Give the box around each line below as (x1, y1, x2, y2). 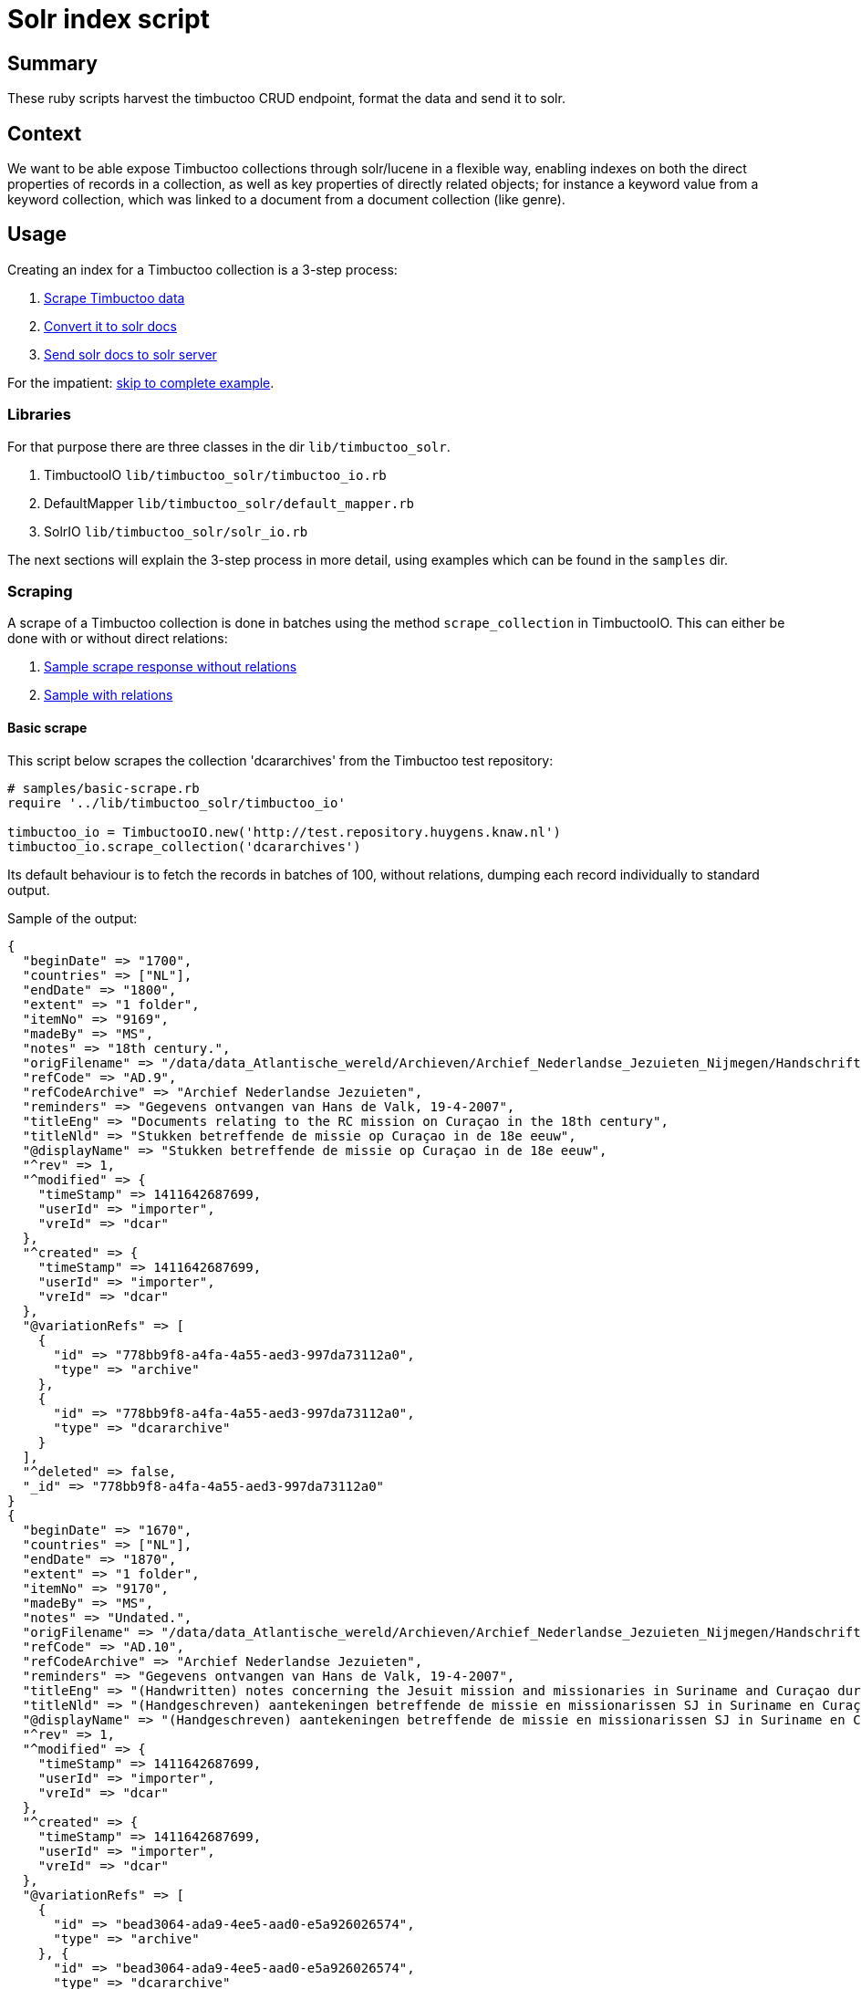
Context (7, 121, 82, 145)
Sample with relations (44, 687, 173, 703)
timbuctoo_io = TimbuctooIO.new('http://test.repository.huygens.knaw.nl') (7, 824, 561, 839)
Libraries (7, 405, 72, 424)
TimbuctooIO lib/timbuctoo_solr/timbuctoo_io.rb (44, 466, 387, 483)
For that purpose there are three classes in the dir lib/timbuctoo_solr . (7, 438, 451, 454)
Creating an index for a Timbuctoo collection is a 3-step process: (7, 261, 398, 277)
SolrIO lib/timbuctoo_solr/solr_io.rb (44, 523, 308, 539)
